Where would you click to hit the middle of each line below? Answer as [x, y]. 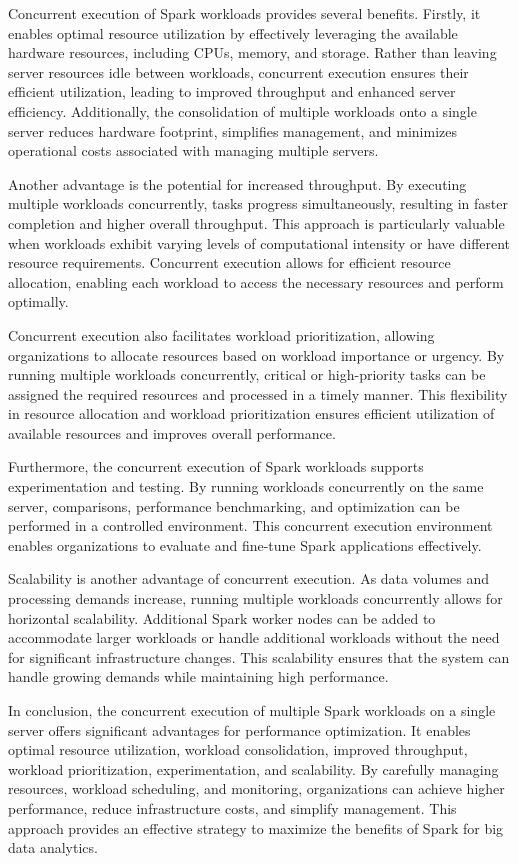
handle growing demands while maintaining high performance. [198, 676]
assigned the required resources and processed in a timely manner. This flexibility [258, 393]
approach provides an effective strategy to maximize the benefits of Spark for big [256, 827]
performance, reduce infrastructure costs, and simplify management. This [232, 807]
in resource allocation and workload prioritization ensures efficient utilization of [251, 413]
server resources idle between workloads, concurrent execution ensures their [238, 71]
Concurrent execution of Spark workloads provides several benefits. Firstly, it [244, 13]
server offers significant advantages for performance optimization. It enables [239, 729]
